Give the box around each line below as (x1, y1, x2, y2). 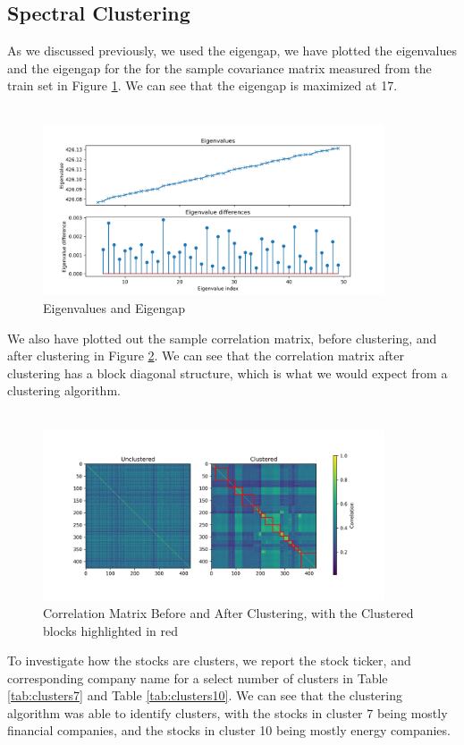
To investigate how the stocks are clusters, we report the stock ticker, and (7, 651, 411, 670)
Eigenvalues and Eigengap (43, 298, 186, 317)
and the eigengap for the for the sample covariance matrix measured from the (7, 58, 432, 77)
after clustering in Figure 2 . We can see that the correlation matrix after (7, 346, 404, 365)
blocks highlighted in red (43, 621, 179, 639)
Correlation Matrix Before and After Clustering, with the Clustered (43, 603, 414, 622)
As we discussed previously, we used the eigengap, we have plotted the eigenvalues (7, 41, 457, 60)
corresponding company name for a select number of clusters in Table (7, 668, 388, 687)
